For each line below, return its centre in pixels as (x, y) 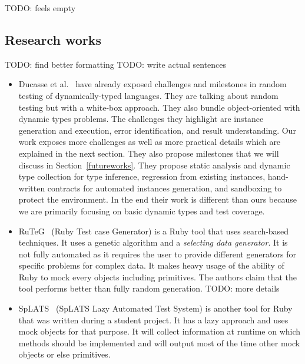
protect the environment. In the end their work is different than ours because (158, 199)
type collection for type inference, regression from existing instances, (142, 176)
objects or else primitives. (64, 354)
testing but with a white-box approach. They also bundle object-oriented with (159, 107)
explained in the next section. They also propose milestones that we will (149, 153)
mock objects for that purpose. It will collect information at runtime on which (160, 331)
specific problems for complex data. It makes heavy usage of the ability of (151, 265)
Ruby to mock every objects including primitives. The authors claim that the (158, 277)
